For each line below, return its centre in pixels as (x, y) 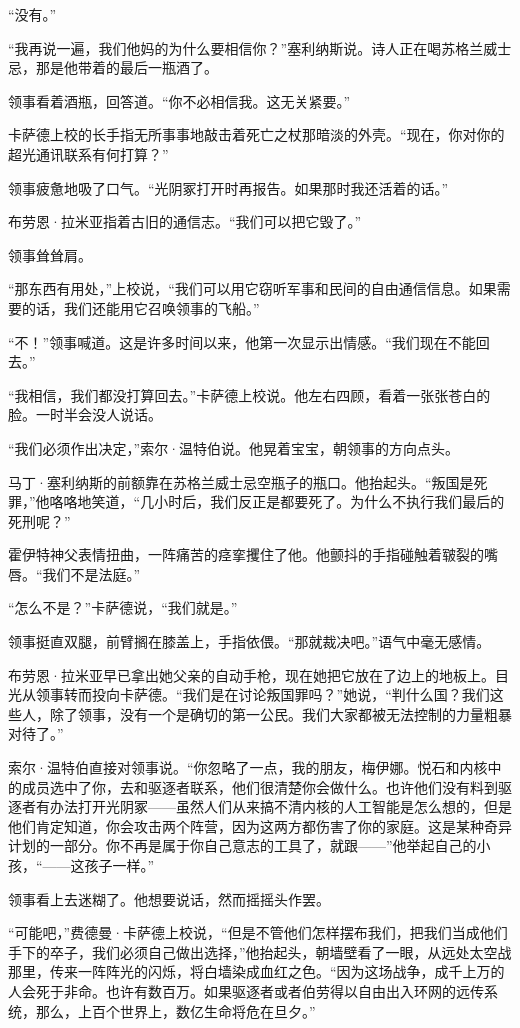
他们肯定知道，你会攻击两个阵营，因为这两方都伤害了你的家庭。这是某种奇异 (260, 825)
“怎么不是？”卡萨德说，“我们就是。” (123, 607)
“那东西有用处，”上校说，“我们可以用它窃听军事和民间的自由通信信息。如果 (252, 288)
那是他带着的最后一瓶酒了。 (126, 67)
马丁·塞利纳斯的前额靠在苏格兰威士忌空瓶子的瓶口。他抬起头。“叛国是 (241, 481)
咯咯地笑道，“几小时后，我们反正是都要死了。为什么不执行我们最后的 (277, 501)
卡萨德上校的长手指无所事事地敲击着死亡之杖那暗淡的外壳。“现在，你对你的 (256, 134)
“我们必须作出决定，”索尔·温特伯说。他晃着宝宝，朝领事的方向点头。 (234, 447)
